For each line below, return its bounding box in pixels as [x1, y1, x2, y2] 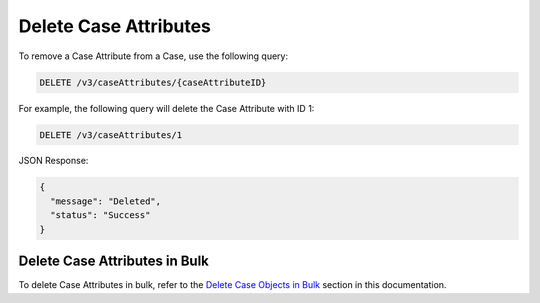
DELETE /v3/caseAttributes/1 [39, 129, 183, 140]
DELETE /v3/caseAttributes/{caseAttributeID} [39, 76, 267, 88]
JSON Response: [18, 155, 89, 167]
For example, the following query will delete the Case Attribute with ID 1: [18, 102, 315, 114]
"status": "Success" [50, 210, 151, 221]
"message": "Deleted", [50, 195, 162, 207]
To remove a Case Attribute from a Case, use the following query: [18, 50, 289, 62]
